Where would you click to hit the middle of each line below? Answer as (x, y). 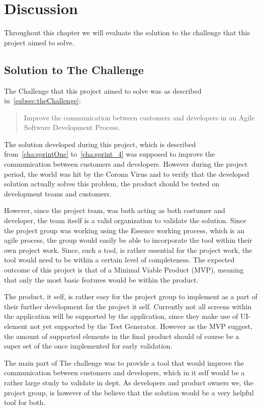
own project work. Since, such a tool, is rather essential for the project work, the (128, 250)
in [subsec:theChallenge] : (42, 100)
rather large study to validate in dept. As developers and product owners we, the (129, 382)
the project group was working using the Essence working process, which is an (124, 230)
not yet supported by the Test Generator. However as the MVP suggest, (141, 326)
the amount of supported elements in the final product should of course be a (122, 336)
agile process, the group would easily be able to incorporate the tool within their (128, 240)
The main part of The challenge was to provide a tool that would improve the (124, 362)
